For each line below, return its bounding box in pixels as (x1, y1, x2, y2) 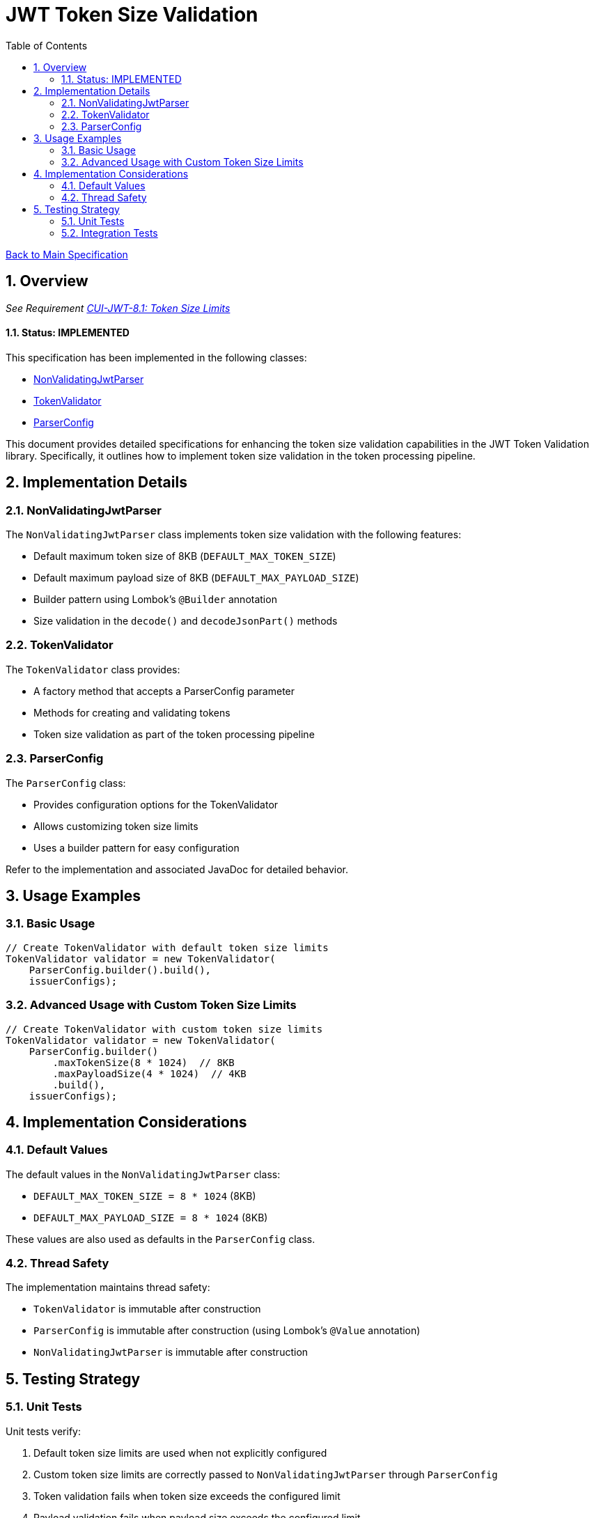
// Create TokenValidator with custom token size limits (6, 1023, 323, 1035)
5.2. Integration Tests (61, 226, 158, 239)
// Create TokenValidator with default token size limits (6, 941, 329, 953)
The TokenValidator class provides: (6, 663, 180, 675)
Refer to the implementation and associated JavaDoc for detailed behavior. (6, 863, 349, 875)
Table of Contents (6, 39, 88, 52)
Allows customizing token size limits (33, 820, 198, 832)
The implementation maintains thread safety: (6, 1281, 210, 1294)
